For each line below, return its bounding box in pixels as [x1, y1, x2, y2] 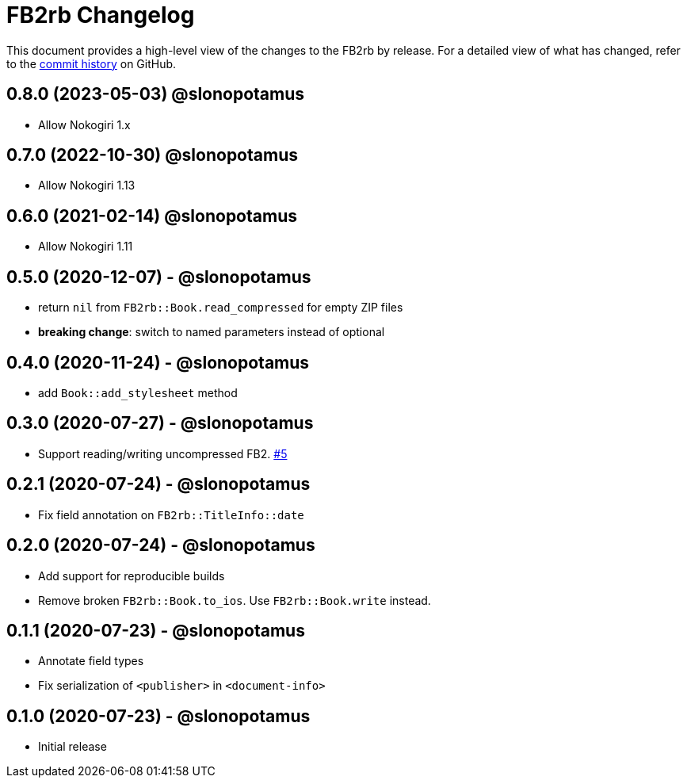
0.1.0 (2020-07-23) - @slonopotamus [6, 706, 311, 726]
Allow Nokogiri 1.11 [38, 239, 133, 254]
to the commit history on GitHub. [6, 56, 177, 71]
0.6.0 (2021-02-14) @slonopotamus [6, 205, 297, 226]
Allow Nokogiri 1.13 [38, 178, 135, 193]
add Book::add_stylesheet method [38, 385, 238, 400]
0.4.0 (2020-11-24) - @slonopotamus [6, 352, 310, 373]
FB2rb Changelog [6, 2, 195, 29]
